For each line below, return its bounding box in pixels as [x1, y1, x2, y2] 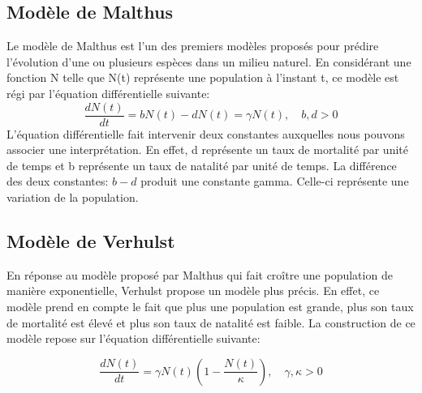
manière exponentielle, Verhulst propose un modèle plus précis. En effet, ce [6, 282, 380, 299]
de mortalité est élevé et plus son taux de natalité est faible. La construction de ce [6, 314, 416, 331]
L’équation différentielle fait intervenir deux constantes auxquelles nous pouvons [6, 125, 405, 142]
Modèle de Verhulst [6, 229, 175, 253]
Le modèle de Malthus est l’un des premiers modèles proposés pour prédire [6, 37, 379, 54]
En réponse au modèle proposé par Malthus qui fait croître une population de [6, 266, 393, 283]
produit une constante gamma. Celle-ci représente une [140, 173, 409, 190]
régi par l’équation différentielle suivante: [6, 84, 210, 101]
